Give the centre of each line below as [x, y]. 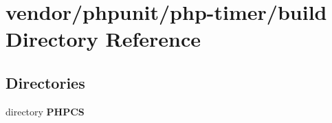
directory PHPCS [45, 111]
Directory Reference [103, 39]
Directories [45, 82]
